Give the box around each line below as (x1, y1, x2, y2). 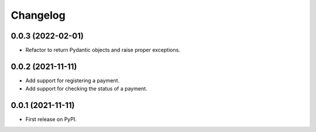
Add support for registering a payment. (25, 77, 120, 84)
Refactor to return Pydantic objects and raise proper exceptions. (25, 47, 181, 54)
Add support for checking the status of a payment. (25, 85, 147, 92)
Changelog (11, 9, 66, 22)
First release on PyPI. (25, 116, 77, 123)
